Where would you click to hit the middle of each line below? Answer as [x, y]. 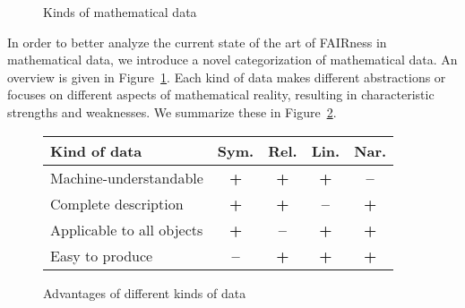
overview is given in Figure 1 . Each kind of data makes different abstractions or [227, 77]
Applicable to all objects [127, 229]
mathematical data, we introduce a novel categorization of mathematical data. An [232, 60]
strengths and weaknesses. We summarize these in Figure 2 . [172, 111]
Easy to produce [102, 255]
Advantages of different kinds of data [145, 292]
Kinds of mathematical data [120, 12]
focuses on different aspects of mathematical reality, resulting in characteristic [221, 94]
